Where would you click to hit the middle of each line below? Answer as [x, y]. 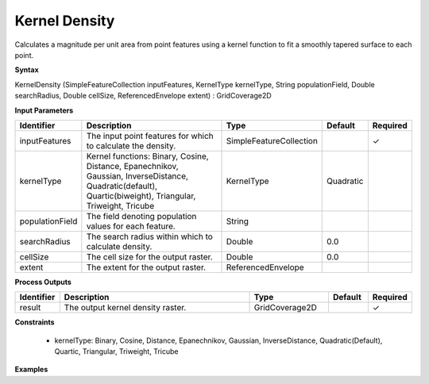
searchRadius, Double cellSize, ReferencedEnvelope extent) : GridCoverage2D [143, 96]
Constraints [35, 322]
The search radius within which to [150, 236]
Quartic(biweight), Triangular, [141, 196]
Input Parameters [44, 110]
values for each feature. [131, 226]
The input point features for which [150, 136]
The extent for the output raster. [146, 267]
